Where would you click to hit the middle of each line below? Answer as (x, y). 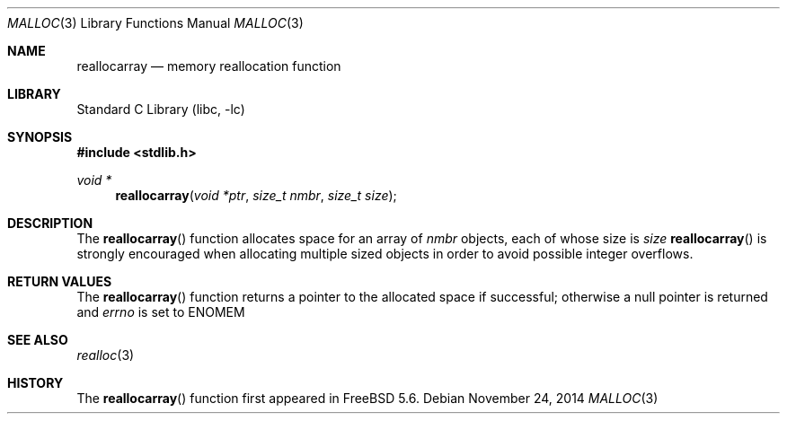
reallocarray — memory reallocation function (209, 66)
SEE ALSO (38, 340)
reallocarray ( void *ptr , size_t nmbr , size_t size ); (256, 195)
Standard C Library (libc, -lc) (161, 109)
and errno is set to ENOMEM (161, 312)
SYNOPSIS (40, 137)
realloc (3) (106, 355)
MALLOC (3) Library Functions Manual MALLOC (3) (155, 23)
